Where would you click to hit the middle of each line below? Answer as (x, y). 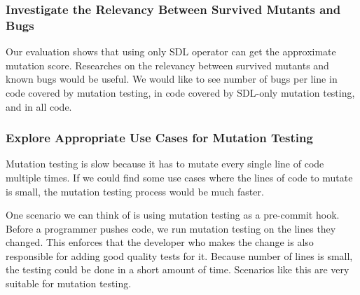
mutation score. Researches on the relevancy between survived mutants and (167, 65)
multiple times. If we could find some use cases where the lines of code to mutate (179, 177)
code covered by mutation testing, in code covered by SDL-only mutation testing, (180, 92)
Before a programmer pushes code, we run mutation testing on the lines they (171, 228)
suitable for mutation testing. (69, 283)
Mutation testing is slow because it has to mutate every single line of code (165, 164)
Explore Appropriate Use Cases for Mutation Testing (159, 138)
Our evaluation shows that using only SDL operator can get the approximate (171, 52)
